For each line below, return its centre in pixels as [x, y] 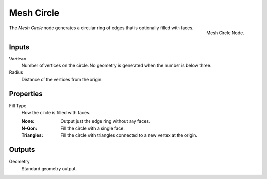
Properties [26, 93]
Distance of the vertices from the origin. [62, 79]
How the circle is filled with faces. [56, 113]
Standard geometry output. [49, 168]
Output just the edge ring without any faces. [105, 121]
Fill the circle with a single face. [92, 128]
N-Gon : [29, 128]
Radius [16, 72]
